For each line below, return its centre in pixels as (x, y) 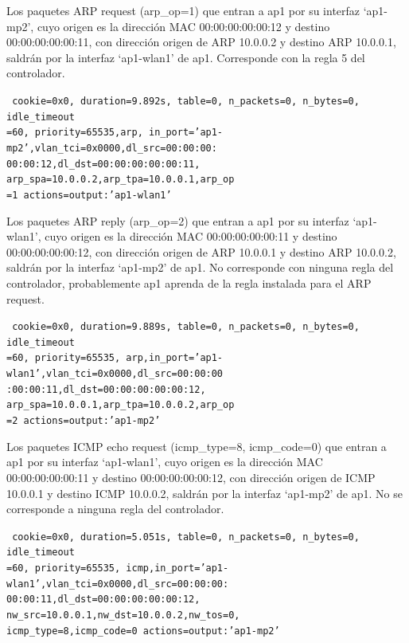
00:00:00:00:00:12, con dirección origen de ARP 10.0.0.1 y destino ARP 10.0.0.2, (201, 251)
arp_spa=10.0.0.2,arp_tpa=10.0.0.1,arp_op (121, 180)
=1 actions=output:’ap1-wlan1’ (89, 195)
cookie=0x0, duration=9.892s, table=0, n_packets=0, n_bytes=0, (186, 101)
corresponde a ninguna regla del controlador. (115, 509)
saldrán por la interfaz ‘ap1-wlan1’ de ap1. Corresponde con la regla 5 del (186, 57)
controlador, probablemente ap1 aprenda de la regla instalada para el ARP (189, 282)
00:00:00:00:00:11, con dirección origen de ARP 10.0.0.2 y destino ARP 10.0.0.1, (201, 42)
